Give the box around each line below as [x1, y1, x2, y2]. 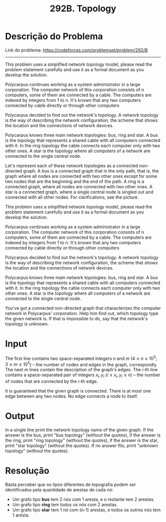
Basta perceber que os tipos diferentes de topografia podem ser [5, 481, 136, 487]
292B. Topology [49, 3, 117, 14]
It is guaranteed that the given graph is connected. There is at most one [5, 388, 151, 393]
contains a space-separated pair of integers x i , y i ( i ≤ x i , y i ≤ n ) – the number [5, 372, 161, 379]
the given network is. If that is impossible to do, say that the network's [5, 315, 148, 321]
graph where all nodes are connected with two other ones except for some [5, 173, 157, 179]
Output [5, 411, 35, 422]
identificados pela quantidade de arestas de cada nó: [5, 486, 114, 492]
